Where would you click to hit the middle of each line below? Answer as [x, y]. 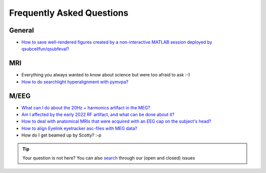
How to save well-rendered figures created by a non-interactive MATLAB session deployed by [117, 42]
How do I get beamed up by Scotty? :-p [62, 135]
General [22, 30]
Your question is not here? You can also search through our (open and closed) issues [109, 158]
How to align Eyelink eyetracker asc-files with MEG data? [79, 128]
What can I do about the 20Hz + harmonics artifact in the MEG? [86, 107]
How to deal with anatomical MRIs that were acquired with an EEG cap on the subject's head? [116, 121]
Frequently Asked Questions [69, 13]
